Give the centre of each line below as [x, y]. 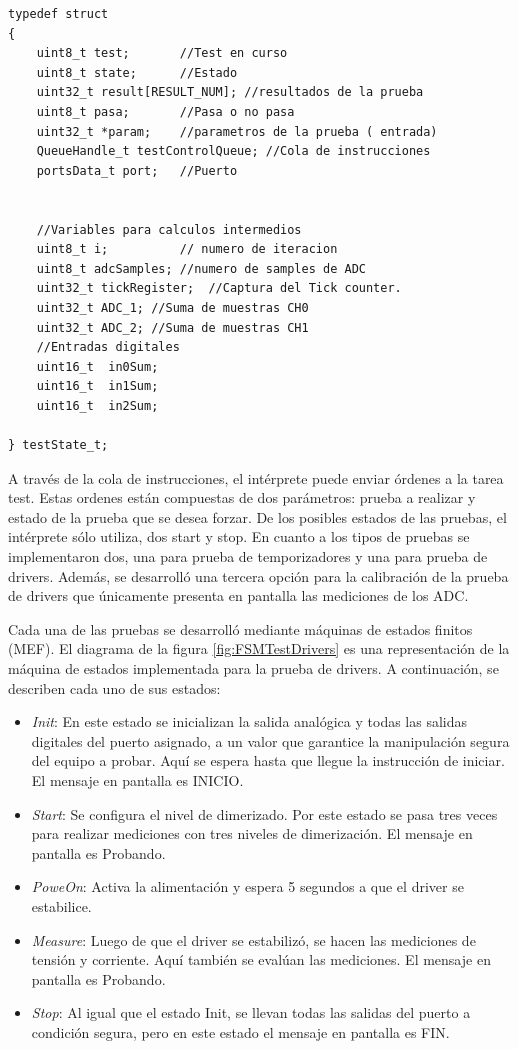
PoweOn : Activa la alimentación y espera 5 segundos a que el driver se [247, 886]
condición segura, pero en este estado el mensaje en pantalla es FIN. [240, 1031]
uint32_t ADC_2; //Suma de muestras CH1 [172, 327]
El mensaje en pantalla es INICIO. [137, 779]
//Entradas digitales [108, 347]
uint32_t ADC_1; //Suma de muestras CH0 [172, 307]
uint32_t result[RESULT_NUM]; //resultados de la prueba [230, 92]
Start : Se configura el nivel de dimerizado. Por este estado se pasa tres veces [264, 813]
